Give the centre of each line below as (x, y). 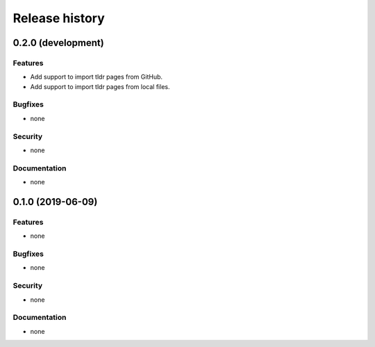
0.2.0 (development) (58, 43)
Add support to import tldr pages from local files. (100, 86)
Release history (59, 18)
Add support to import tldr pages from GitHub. (97, 77)
